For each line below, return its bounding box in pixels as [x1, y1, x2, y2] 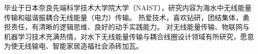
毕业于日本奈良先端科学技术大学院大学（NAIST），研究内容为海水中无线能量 [4, 2, 252, 12]
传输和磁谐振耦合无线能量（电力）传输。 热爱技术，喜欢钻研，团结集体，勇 [4, 12, 250, 22]
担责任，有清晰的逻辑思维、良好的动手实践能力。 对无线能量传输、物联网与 [4, 22, 250, 32]
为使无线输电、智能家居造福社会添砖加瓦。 [4, 41, 143, 51]
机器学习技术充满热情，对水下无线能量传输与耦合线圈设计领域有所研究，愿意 [4, 31, 254, 41]
